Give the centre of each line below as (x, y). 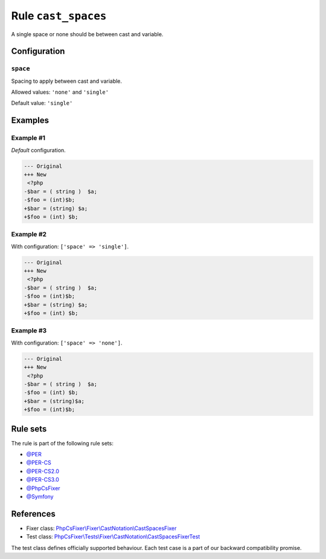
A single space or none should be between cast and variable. (87, 34)
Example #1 (28, 138)
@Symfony (40, 496)
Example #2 (29, 234)
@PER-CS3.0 (43, 480)
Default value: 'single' (42, 103)
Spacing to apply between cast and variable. (67, 81)
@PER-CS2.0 (43, 471)
